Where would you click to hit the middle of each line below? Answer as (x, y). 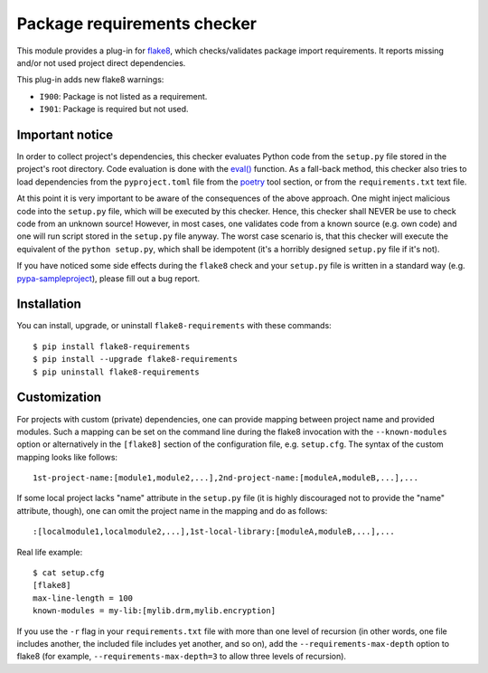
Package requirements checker (137, 24)
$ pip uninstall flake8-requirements (117, 372)
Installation (49, 304)
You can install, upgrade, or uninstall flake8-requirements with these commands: (174, 326)
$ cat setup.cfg (69, 573)
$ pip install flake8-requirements (112, 346)
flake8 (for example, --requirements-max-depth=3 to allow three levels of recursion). (182, 657)
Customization (59, 398)
